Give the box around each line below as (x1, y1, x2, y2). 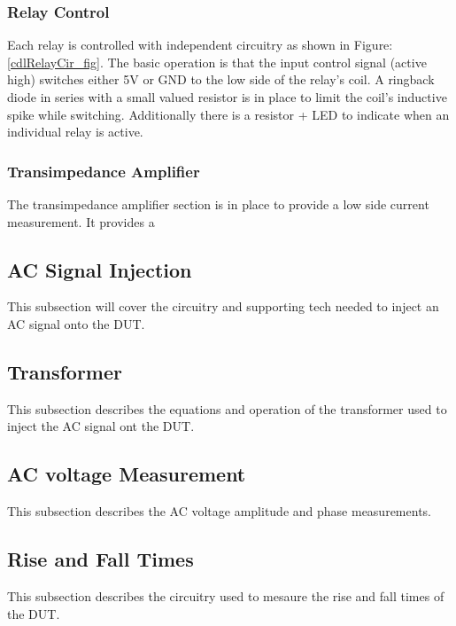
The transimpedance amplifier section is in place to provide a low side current (7, 195, 429, 213)
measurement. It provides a (7, 212, 155, 231)
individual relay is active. (7, 122, 143, 141)
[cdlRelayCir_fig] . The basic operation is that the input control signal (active (7, 52, 427, 71)
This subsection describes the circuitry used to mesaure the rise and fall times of (7, 586, 444, 605)
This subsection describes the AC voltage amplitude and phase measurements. (7, 502, 431, 520)
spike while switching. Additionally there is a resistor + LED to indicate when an (7, 105, 450, 123)
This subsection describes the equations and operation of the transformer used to (7, 399, 447, 418)
